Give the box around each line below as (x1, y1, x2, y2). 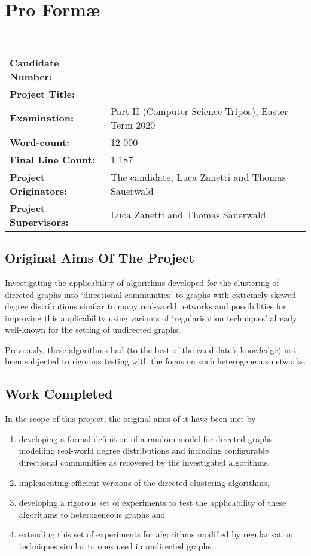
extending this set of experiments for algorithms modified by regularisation (19, 528, 294, 540)
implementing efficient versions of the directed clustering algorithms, (19, 476, 270, 488)
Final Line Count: (10, 152, 95, 166)
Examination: (10, 111, 74, 125)
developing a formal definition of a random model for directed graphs (19, 432, 273, 445)
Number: (10, 69, 53, 83)
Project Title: (10, 86, 75, 101)
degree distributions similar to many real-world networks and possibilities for (5, 300, 286, 312)
